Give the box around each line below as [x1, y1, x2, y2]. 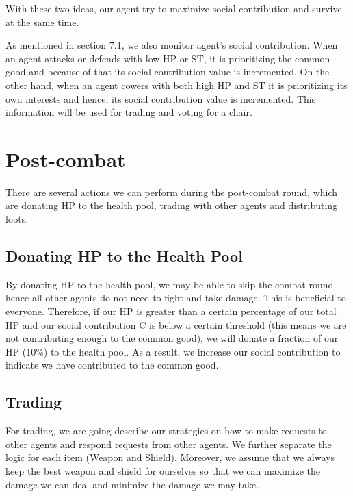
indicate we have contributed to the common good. [5, 358, 219, 372]
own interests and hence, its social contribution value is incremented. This [5, 91, 316, 106]
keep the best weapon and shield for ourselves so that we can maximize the [5, 464, 321, 478]
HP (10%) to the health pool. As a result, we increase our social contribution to [5, 344, 341, 358]
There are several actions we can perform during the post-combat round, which [5, 184, 338, 199]
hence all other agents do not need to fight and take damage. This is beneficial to [5, 290, 346, 305]
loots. [5, 212, 29, 226]
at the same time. [5, 14, 79, 29]
